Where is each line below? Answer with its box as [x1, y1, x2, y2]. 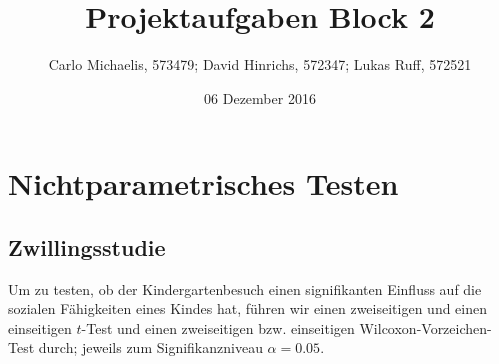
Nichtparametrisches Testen [8, 163, 399, 204]
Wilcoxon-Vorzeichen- [359, 317, 492, 338]
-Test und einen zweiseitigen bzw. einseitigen [81, 317, 355, 338]
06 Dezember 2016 [204, 87, 316, 108]
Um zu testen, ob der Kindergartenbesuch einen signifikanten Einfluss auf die [8, 278, 482, 299]
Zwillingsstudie [8, 231, 166, 262]
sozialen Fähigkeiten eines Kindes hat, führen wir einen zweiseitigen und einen [8, 298, 488, 319]
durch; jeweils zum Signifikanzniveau [38, 337, 263, 358]
